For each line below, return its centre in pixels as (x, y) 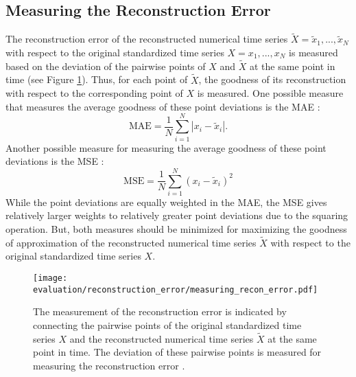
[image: (50, 278)
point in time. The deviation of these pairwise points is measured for (177, 352)
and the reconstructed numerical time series (162, 338)
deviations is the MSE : (55, 161)
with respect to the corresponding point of (94, 93)
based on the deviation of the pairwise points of (106, 66)
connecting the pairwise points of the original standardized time (167, 324)
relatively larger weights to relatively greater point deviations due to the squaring (177, 215)
